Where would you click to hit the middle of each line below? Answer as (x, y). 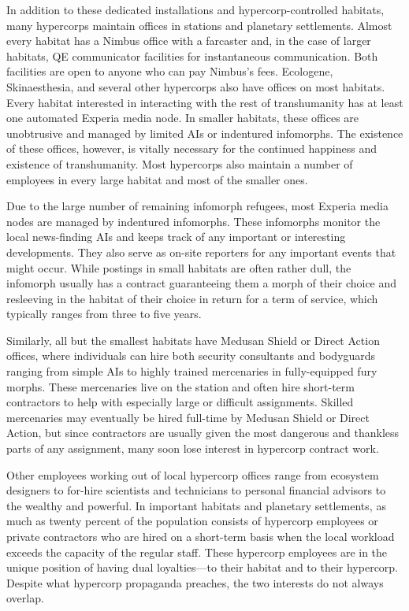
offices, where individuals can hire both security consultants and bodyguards (191, 355)
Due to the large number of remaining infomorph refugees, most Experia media (197, 206)
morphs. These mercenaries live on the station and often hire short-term (180, 386)
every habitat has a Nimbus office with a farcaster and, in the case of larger (189, 41)
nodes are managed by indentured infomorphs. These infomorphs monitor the (193, 221)
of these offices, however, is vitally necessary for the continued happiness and (192, 148)
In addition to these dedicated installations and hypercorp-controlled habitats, (195, 9)
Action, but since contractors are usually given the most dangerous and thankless (203, 433)
